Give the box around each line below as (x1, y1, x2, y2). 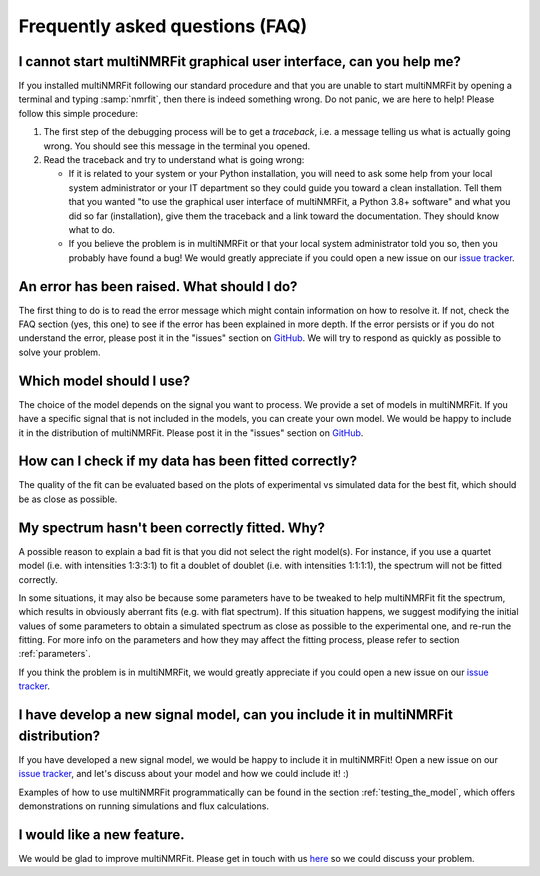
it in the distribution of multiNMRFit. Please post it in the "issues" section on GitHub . (18, 426, 364, 439)
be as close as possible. (18, 493, 118, 505)
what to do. (68, 223, 115, 235)
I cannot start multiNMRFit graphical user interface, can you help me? (18, 53, 462, 70)
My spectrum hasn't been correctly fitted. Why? (18, 519, 325, 536)
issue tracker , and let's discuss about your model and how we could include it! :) (18, 768, 350, 780)
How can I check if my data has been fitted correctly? (18, 453, 358, 470)
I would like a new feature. (18, 826, 185, 843)
